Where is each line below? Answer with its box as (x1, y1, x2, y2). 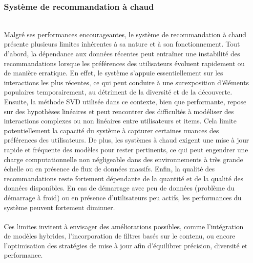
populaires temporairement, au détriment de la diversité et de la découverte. (4, 87, 232, 97)
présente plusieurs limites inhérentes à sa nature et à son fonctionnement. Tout (4, 39, 240, 49)
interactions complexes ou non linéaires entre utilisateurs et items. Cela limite (4, 116, 237, 126)
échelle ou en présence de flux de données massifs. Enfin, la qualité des (4, 164, 215, 174)
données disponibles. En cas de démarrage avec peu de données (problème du (4, 183, 235, 193)
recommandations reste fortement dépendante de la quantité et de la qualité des (4, 173, 243, 183)
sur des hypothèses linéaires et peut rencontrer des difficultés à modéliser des (4, 106, 234, 116)
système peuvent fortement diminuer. (4, 202, 115, 212)
